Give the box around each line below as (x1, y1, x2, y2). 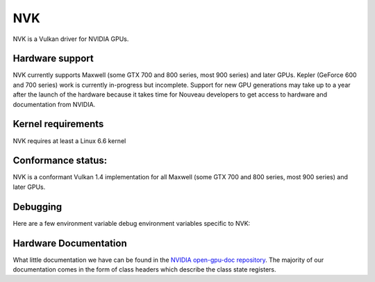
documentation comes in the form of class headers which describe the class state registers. (12, 265, 276, 274)
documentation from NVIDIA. (12, 100, 96, 108)
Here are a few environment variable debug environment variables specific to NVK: (12, 219, 251, 227)
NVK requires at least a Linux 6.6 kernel (12, 136, 126, 145)
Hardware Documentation (12, 237, 128, 249)
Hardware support (12, 53, 94, 65)
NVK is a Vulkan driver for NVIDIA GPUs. (12, 35, 129, 43)
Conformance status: (12, 155, 108, 167)
